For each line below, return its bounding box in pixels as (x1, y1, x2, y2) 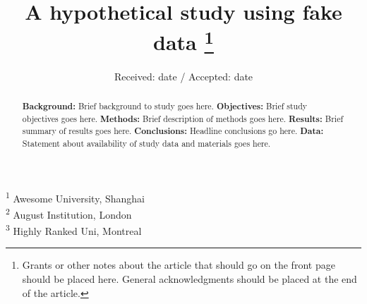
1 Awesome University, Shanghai (6, 188, 145, 205)
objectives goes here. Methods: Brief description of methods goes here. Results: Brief (22, 112, 344, 125)
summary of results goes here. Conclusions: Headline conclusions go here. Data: (22, 125, 324, 138)
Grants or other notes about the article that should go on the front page (22, 257, 335, 272)
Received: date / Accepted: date (114, 68, 253, 83)
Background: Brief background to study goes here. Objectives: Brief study (22, 100, 308, 113)
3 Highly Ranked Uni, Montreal (6, 221, 142, 238)
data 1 (153, 25, 214, 56)
